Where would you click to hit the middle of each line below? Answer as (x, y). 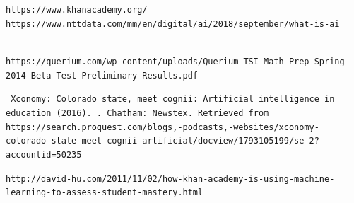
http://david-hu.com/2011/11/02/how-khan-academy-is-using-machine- (170, 179)
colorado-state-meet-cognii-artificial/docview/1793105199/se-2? (163, 141)
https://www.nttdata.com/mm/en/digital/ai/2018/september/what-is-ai (173, 24)
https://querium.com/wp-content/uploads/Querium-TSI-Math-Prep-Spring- (178, 61)
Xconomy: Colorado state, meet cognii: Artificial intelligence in (173, 99)
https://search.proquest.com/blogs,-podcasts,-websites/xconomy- (163, 127)
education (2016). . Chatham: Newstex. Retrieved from (137, 113)
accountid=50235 (44, 155)
